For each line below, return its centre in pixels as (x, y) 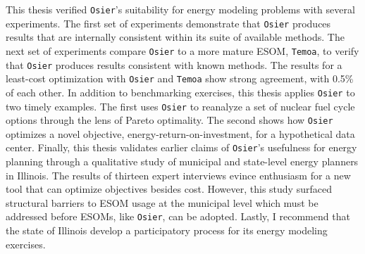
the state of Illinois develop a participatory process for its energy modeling (167, 230)
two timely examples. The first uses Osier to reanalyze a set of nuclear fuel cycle (180, 106)
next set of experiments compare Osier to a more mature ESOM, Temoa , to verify (182, 50)
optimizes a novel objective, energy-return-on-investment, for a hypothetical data (180, 133)
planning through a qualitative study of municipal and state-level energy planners (182, 161)
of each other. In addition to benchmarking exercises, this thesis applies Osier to (180, 92)
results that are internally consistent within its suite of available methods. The (175, 37)
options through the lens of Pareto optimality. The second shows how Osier (169, 120)
